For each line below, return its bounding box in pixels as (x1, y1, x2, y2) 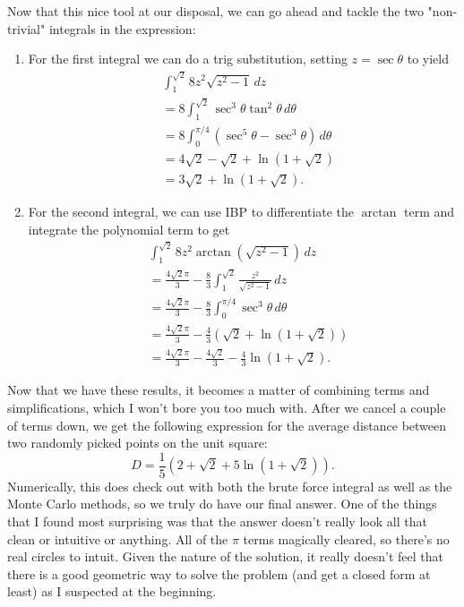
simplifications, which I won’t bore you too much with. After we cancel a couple (7, 398, 446, 417)
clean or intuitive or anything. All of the (7, 529, 228, 548)
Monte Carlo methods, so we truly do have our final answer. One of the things (7, 494, 437, 513)
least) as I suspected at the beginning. (7, 582, 217, 601)
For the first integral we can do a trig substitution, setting (28, 49, 348, 68)
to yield (407, 49, 449, 68)
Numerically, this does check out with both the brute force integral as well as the (7, 476, 452, 495)
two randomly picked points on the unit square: (7, 433, 268, 452)
